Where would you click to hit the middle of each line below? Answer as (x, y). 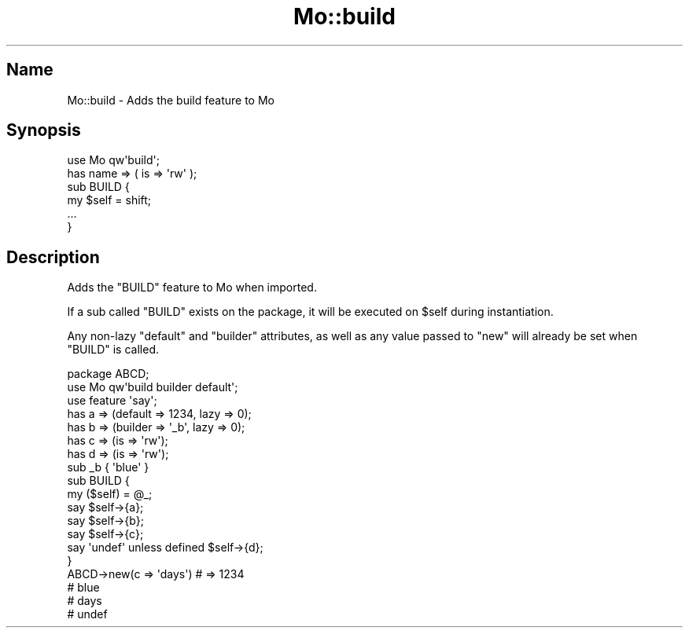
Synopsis (44, 130)
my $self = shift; (109, 200)
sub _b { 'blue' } (108, 467)
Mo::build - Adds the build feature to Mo (171, 100)
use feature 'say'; (112, 401)
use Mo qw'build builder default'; (153, 387)
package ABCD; (108, 374)
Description (53, 257)
